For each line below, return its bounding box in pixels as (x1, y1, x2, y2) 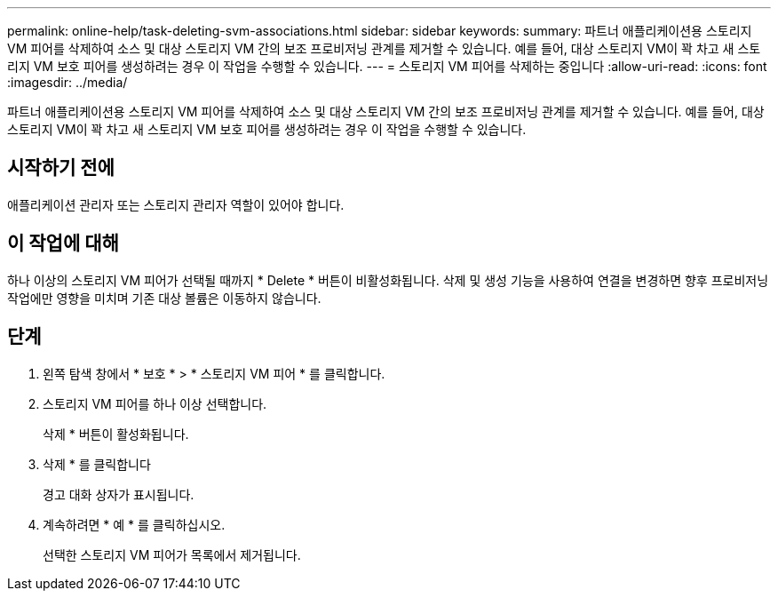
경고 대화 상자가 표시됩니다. (43, 486, 194, 502)
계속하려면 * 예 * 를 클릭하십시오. (43, 516, 226, 532)
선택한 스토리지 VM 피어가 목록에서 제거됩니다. (43, 546, 301, 562)
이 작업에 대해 (7, 232, 119, 255)
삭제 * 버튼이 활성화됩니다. (43, 426, 189, 442)
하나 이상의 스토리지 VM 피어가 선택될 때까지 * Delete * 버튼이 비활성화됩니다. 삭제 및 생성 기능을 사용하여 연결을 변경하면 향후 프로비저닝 (7, 272, 769, 288)
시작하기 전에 (7, 156, 115, 179)
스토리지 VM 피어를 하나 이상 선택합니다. (43, 395, 267, 411)
